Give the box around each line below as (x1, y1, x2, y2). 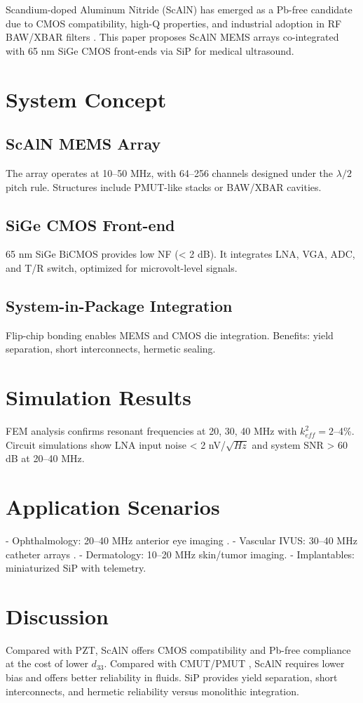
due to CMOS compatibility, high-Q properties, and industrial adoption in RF (6, 15, 342, 30)
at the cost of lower (6, 656, 88, 671)
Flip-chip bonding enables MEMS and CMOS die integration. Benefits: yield (6, 327, 334, 342)
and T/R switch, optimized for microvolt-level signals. (6, 260, 238, 275)
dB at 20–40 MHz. (6, 451, 85, 466)
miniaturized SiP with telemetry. (6, 560, 146, 575)
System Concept (6, 84, 167, 113)
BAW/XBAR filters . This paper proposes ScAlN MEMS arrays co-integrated (6, 29, 339, 44)
